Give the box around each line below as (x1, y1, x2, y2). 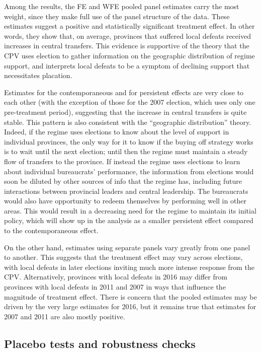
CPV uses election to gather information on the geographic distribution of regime (4, 50, 255, 60)
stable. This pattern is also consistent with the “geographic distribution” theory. (4, 116, 251, 127)
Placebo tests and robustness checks (4, 335, 196, 351)
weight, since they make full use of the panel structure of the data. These (4, 11, 230, 21)
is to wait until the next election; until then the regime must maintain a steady (4, 146, 248, 157)
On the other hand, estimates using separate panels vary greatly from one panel (4, 242, 250, 252)
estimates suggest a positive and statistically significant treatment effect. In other (4, 21, 255, 31)
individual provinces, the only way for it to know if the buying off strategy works (4, 136, 253, 147)
